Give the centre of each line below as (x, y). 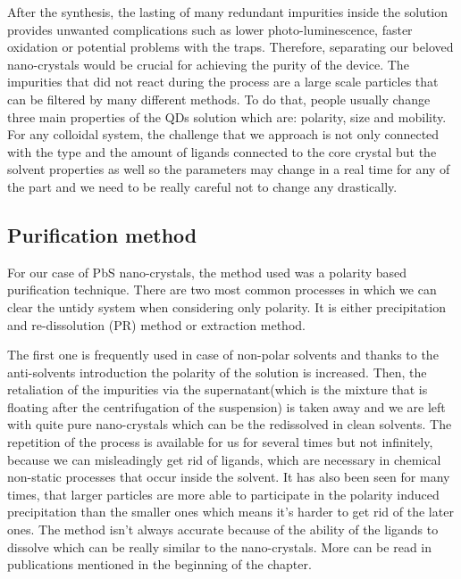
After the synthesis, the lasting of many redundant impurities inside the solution (228, 12)
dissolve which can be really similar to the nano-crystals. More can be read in (220, 546)
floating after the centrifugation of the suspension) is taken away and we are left (226, 406)
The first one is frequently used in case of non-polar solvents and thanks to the (223, 355)
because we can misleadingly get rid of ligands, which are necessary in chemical (224, 459)
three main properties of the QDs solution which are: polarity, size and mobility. (227, 116)
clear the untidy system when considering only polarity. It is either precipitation (226, 306)
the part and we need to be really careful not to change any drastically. (202, 186)
